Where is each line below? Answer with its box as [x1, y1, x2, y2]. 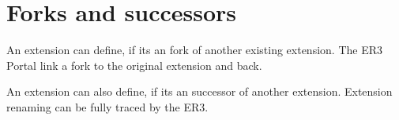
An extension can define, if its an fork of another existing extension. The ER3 [6, 42, 383, 58]
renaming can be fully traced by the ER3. [6, 98, 209, 115]
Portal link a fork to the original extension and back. [6, 56, 262, 73]
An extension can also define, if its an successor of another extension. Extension [6, 83, 393, 100]
